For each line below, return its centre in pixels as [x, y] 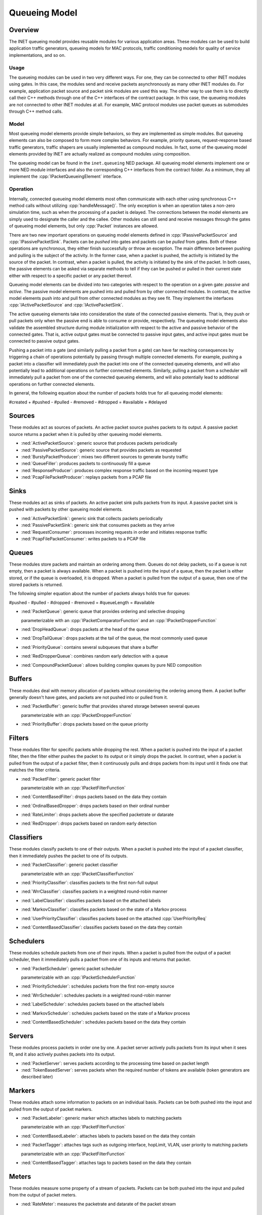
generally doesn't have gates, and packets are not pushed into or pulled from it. [89, 697]
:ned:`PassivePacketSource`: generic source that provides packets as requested [101, 450]
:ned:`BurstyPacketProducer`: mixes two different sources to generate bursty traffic [105, 456]
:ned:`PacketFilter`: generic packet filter [61, 779]
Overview [24, 30]
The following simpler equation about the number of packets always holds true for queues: [99, 593]
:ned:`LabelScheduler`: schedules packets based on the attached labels [93, 1004]
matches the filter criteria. [35, 770]
